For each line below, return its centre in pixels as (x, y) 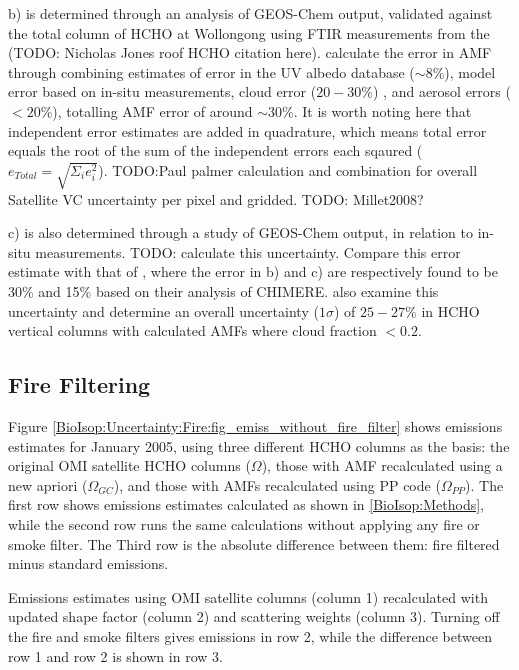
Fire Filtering (79, 384)
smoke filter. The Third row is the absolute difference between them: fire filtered (254, 543)
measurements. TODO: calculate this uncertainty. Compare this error (248, 251)
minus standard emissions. (88, 563)
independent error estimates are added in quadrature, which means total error (247, 130)
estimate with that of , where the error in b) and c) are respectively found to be (253, 271)
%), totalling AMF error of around (146, 110)
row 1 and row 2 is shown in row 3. (115, 655)
